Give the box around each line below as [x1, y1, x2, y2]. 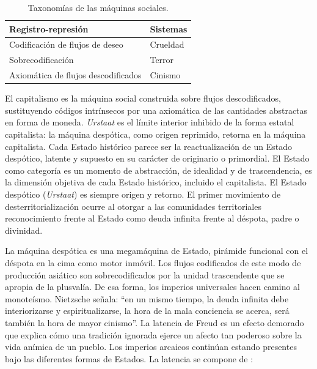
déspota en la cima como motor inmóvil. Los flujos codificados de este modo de [5, 256, 301, 269]
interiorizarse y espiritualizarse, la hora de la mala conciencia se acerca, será [5, 304, 290, 317]
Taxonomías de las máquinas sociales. [27, 1, 169, 13]
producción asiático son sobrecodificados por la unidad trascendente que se [5, 268, 285, 281]
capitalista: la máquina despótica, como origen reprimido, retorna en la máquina [5, 128, 306, 140]
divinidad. [5, 223, 43, 236]
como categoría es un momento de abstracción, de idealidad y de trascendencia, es [5, 163, 312, 176]
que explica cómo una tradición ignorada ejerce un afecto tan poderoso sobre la [5, 328, 302, 341]
